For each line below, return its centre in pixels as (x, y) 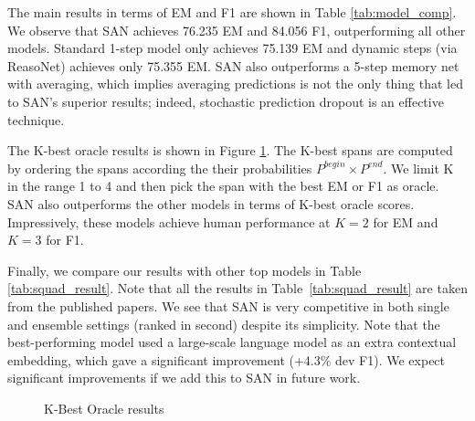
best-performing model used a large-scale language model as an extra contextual (232, 342)
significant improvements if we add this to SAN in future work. (184, 378)
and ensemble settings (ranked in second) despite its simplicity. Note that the (224, 324)
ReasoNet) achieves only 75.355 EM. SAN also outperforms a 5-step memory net (233, 65)
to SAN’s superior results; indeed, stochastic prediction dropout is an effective (226, 101)
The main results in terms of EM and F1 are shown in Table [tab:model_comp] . (232, 12)
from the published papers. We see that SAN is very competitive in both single (228, 305)
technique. (36, 119)
